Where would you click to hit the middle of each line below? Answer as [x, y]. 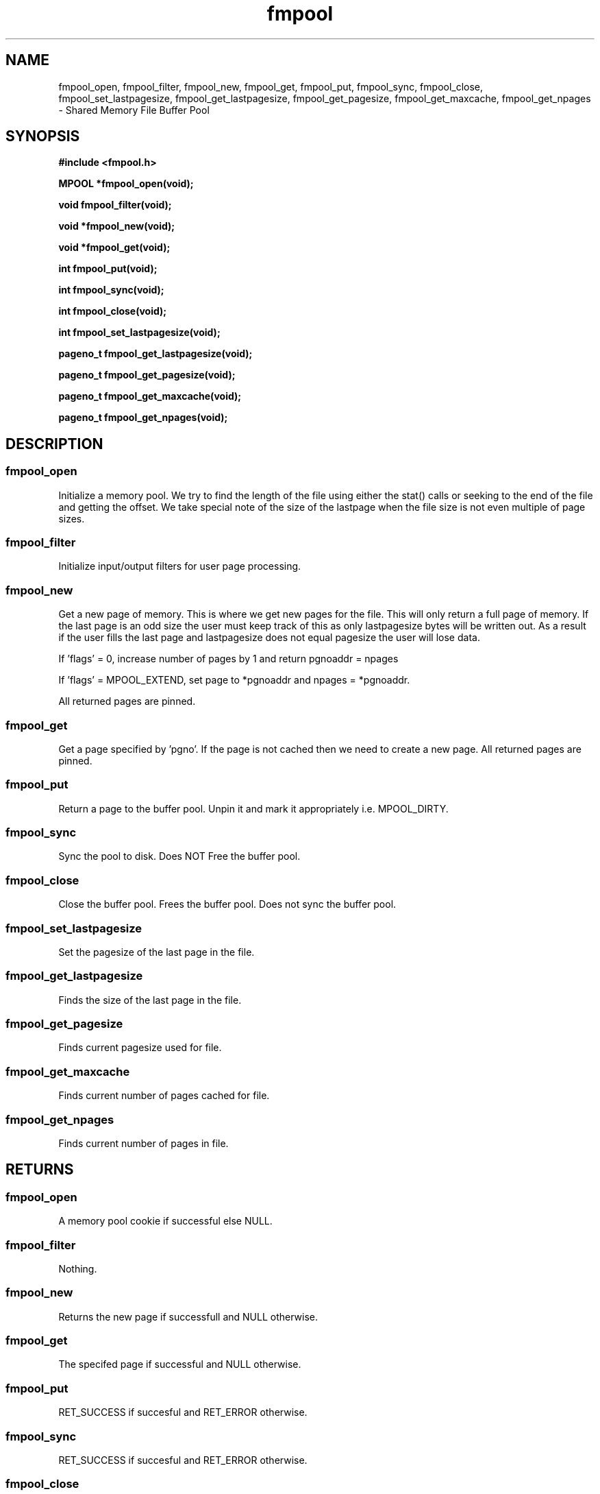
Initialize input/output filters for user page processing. [180, 566]
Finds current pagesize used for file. [140, 1048]
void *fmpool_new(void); [117, 226]
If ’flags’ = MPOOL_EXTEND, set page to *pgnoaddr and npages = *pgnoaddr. [234, 680]
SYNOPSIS [43, 136]
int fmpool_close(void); [113, 311]
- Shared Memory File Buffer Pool [134, 110]
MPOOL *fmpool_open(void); [126, 184]
